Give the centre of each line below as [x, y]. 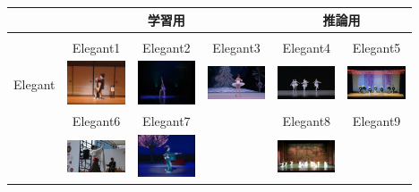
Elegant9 [376, 121]
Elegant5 [376, 47]
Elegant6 [96, 121]
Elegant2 [167, 47]
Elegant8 [307, 121]
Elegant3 [236, 47]
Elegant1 [96, 47]
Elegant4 [307, 47]
